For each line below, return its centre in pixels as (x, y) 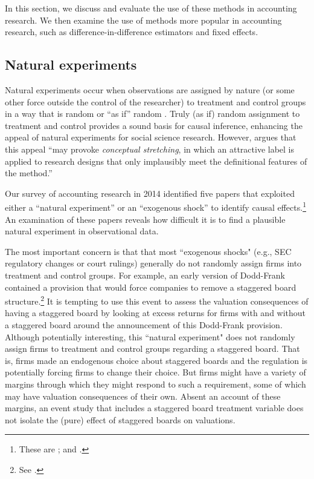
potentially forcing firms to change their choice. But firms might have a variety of (155, 372)
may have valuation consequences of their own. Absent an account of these (143, 396)
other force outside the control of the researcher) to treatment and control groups (155, 101)
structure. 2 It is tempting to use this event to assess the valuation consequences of (157, 300)
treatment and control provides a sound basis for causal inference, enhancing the (154, 125)
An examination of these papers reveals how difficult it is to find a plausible (145, 219)
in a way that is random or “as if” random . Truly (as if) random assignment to (152, 114)
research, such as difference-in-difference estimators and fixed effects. (132, 32)
